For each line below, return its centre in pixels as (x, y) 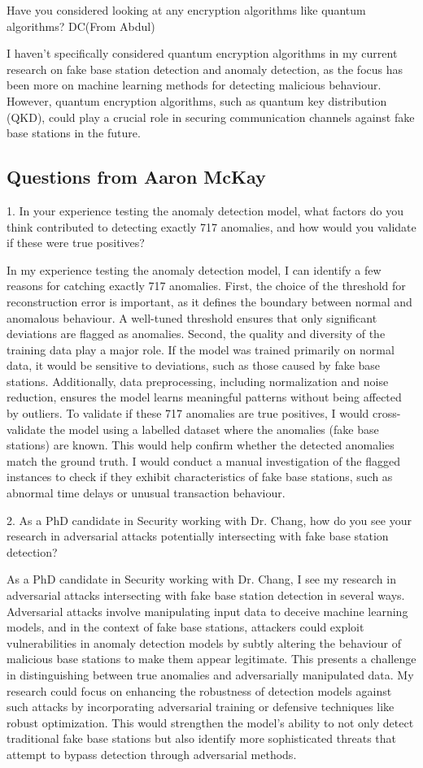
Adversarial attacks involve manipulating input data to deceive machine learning (207, 611)
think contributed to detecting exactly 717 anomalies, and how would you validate (211, 226)
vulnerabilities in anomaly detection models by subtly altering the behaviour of (204, 642)
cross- (387, 413)
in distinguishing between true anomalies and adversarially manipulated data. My (210, 674)
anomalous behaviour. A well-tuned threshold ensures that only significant (192, 317)
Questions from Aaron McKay (136, 177)
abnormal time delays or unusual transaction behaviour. (146, 493)
